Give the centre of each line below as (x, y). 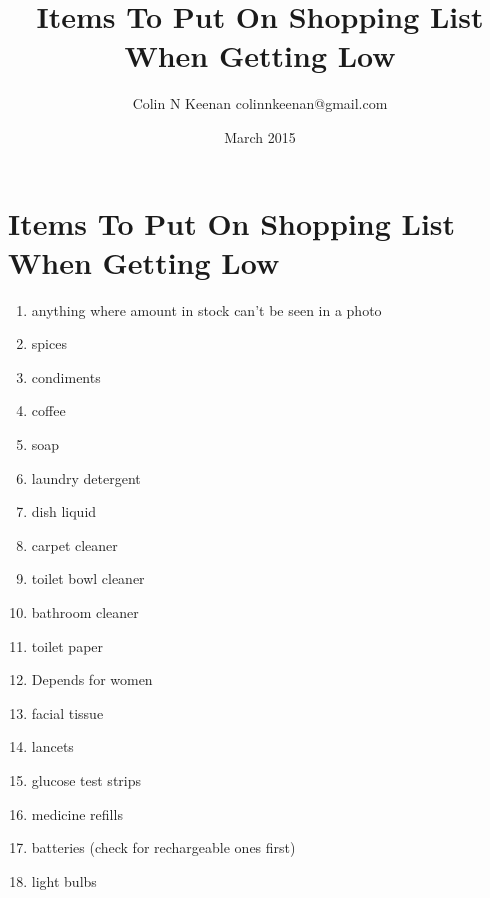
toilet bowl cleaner (88, 578)
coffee (48, 410)
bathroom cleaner (85, 611)
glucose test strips (86, 779)
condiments (66, 376)
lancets (52, 746)
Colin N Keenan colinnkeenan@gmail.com (260, 103)
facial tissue (67, 712)
